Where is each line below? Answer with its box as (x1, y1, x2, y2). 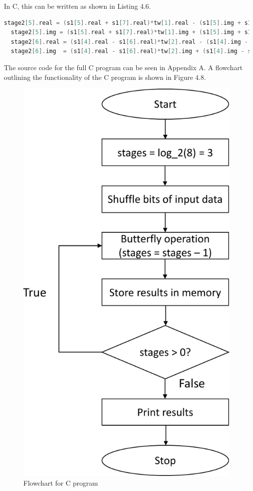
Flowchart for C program (23, 477, 98, 488)
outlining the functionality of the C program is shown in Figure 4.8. (4, 72, 206, 82)
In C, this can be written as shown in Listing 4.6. (4, 1, 151, 11)
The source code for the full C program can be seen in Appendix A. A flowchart (4, 62, 243, 72)
